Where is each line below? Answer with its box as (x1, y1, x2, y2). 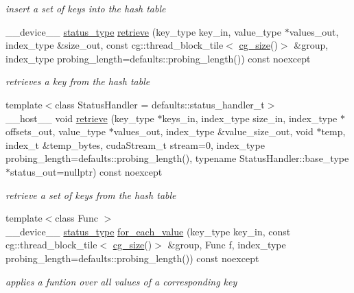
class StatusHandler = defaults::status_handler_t (55, 97, 265, 111)
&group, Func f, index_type (167, 237, 286, 252)
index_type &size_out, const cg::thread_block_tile (5, 38, 224, 52)
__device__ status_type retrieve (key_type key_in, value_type (5, 24, 281, 38)
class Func (55, 211, 98, 225)
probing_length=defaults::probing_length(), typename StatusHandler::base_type (5, 151, 349, 165)
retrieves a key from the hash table (5, 74, 150, 89)
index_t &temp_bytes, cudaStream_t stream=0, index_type (5, 137, 265, 152)
